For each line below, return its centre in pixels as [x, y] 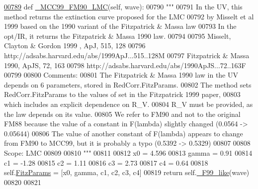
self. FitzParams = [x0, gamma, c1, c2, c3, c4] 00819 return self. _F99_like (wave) [127, 172]
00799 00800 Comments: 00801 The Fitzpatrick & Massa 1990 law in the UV [121, 75]
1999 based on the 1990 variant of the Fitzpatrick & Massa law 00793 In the [120, 26]
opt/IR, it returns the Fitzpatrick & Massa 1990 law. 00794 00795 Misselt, [118, 36]
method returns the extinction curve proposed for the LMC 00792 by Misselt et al [129, 16]
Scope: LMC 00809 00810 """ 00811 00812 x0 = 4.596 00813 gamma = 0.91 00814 [128, 152]
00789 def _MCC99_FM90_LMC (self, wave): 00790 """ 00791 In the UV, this [123, 6]
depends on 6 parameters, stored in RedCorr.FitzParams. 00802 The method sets [128, 84]
